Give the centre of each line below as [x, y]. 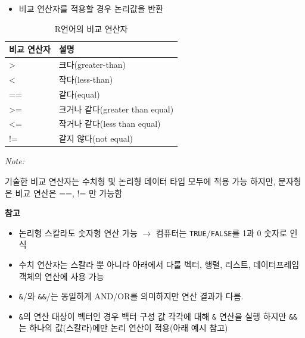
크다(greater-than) [92, 65]
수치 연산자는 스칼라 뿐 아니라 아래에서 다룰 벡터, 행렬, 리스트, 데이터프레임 [159, 264]
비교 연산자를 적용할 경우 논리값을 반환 [91, 8]
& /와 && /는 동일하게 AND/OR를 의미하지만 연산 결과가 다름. [131, 296]
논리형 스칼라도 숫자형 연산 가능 [78, 232]
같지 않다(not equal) [96, 138]
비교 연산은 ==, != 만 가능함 [69, 193]
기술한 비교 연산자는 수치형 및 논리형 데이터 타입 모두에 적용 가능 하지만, [140, 181]
